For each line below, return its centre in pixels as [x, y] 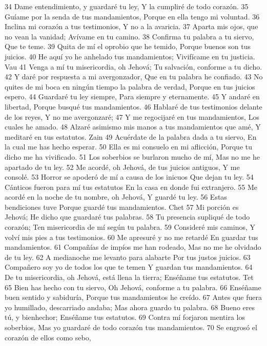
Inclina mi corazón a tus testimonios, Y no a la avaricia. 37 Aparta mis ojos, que [131, 26]
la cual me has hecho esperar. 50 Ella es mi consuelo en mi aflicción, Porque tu [128, 147]
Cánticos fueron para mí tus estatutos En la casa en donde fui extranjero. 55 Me [131, 187]
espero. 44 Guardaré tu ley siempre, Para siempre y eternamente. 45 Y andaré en [132, 96]
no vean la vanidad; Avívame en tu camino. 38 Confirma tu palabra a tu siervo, [129, 36]
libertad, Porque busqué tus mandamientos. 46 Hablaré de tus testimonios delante [133, 106]
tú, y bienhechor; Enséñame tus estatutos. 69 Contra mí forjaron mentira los [125, 317]
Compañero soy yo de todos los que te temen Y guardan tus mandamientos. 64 [129, 267]
